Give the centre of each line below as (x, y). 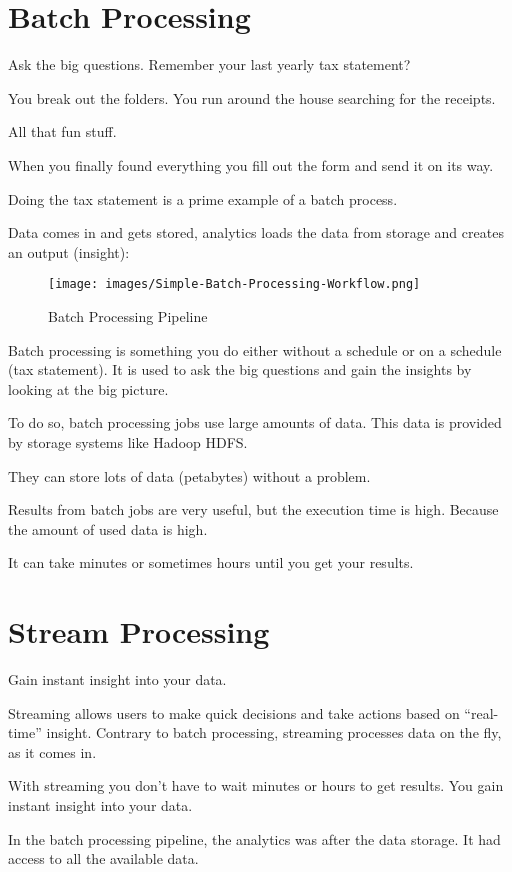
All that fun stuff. (62, 131)
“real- (481, 712)
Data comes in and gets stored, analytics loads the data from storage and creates (256, 232)
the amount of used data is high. (108, 528)
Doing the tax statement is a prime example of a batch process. (203, 198)
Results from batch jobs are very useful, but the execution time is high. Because (253, 509)
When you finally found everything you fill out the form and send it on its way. (251, 164)
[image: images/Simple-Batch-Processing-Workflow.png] (234, 284)
